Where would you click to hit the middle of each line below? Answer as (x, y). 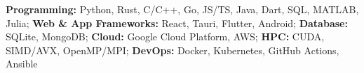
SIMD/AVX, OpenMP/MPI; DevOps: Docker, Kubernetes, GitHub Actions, (173, 50)
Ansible (22, 64)
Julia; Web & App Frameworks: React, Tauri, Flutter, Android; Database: (177, 23)
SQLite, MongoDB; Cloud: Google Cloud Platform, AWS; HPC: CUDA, (165, 36)
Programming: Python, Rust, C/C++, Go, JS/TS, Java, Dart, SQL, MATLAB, (182, 9)
